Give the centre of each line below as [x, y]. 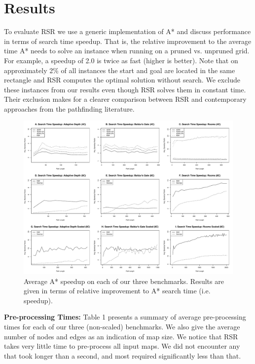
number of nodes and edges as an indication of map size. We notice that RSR [121, 336]
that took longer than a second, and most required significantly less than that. [123, 355]
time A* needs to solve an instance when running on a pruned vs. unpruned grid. [127, 51]
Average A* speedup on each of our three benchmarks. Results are [124, 281]
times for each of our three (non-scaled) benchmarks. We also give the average [122, 326]
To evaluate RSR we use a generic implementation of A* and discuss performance [127, 31]
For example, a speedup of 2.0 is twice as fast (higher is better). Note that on [121, 60]
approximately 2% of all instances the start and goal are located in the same [120, 70]
